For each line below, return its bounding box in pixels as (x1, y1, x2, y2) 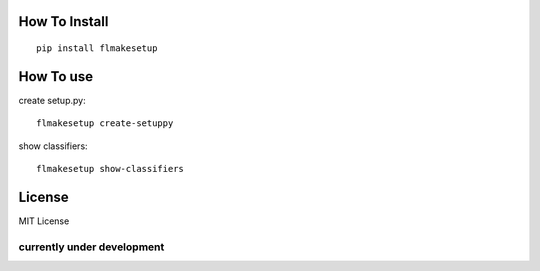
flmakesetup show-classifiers (36, 163, 185, 175)
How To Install (18, 13, 109, 30)
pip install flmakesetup (36, 43, 158, 54)
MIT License (18, 215, 70, 227)
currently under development (18, 240, 165, 254)
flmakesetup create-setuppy (36, 118, 174, 129)
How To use (18, 68, 94, 85)
